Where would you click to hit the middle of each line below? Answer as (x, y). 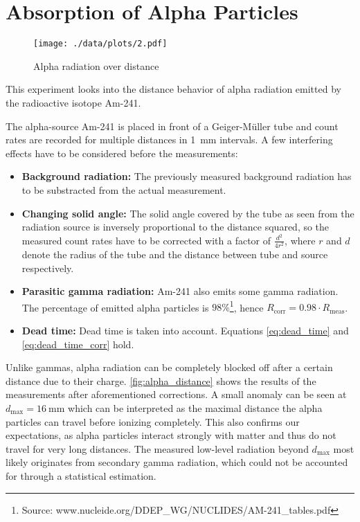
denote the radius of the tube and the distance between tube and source (175, 254)
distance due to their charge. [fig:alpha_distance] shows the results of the (161, 380)
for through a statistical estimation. (81, 475)
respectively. (48, 268)
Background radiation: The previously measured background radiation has (187, 176)
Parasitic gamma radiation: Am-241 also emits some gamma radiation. (180, 291)
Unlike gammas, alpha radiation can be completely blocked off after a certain (169, 367)
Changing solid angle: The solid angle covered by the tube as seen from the (188, 213)
